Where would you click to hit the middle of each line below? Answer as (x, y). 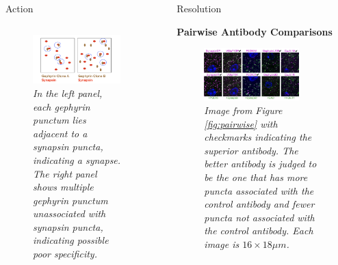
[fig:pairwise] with (241, 123)
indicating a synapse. (77, 159)
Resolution (199, 8)
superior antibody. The (251, 150)
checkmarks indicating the (258, 137)
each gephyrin (62, 106)
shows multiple (63, 187)
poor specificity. (65, 254)
